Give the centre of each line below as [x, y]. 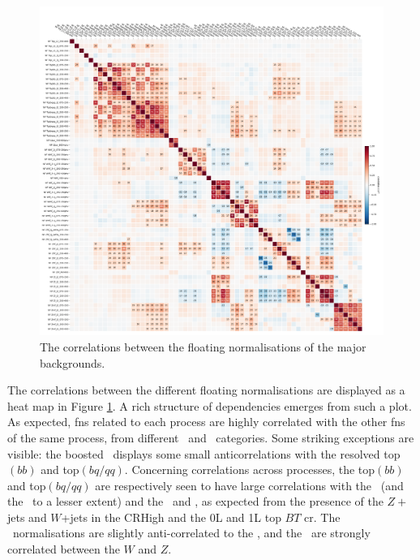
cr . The [322, 517]
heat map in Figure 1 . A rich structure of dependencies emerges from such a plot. [210, 405]
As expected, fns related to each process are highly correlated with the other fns [206, 422]
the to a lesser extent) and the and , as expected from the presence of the [195, 501]
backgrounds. [73, 362]
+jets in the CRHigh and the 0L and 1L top [171, 517]
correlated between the [64, 549]
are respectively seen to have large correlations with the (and [249, 485]
